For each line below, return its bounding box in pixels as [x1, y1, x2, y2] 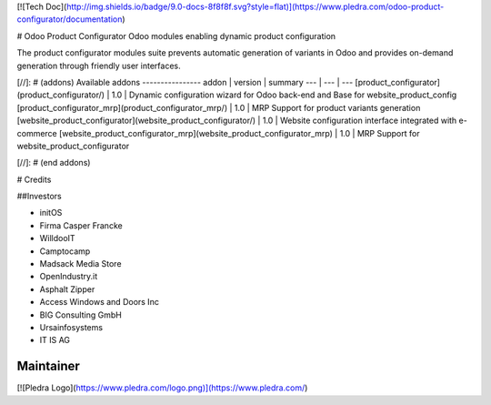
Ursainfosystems [39, 321, 104, 332]
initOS [39, 208, 63, 218]
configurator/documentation [16, 14, 123, 25]
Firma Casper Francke [39, 219, 123, 231]
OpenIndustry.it [39, 271, 98, 282]
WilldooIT [39, 233, 76, 244]
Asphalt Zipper [39, 283, 95, 295]
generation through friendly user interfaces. [16, 60, 181, 71]
